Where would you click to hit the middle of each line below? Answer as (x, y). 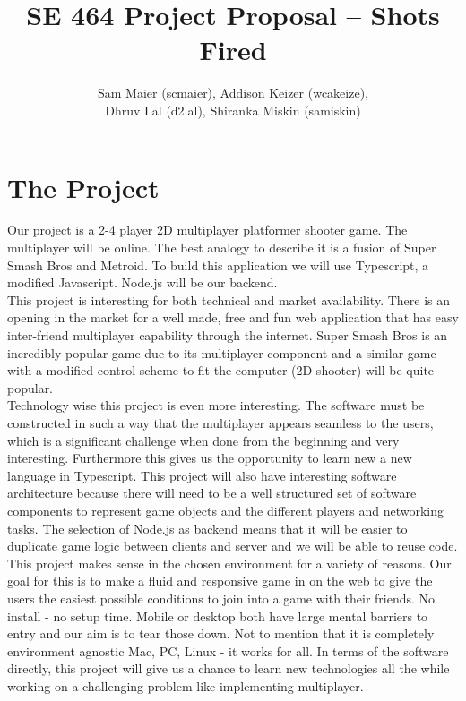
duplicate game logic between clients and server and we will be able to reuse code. (233, 546)
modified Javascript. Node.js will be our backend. (142, 282)
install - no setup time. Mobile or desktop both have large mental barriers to (218, 616)
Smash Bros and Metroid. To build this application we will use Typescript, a (218, 265)
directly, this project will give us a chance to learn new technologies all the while (229, 668)
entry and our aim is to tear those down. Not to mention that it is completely (221, 633)
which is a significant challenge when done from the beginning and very (203, 440)
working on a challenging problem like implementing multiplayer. (186, 685)
